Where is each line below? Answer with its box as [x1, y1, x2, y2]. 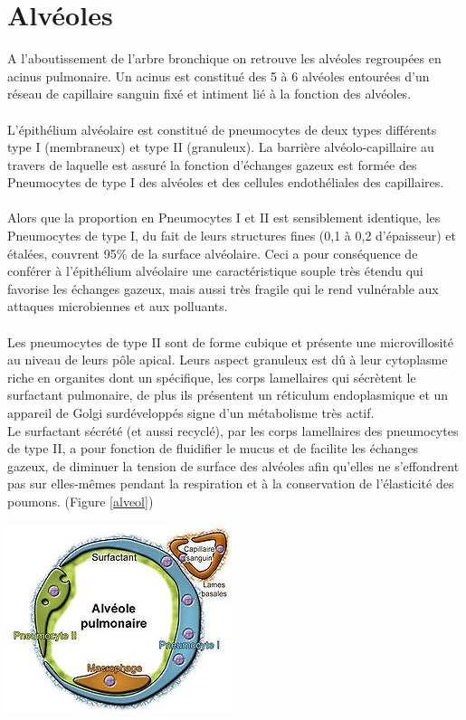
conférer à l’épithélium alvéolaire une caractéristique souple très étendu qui [7, 261, 423, 280]
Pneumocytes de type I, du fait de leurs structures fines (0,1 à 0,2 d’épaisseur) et [7, 226, 456, 245]
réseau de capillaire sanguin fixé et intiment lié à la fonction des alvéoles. [7, 84, 412, 103]
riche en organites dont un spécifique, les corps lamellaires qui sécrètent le [7, 367, 416, 386]
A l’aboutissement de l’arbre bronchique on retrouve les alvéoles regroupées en [7, 49, 442, 68]
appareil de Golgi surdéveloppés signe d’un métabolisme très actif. [7, 403, 375, 422]
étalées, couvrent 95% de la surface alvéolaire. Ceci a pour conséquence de [7, 243, 418, 262]
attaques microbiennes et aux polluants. [7, 297, 228, 316]
